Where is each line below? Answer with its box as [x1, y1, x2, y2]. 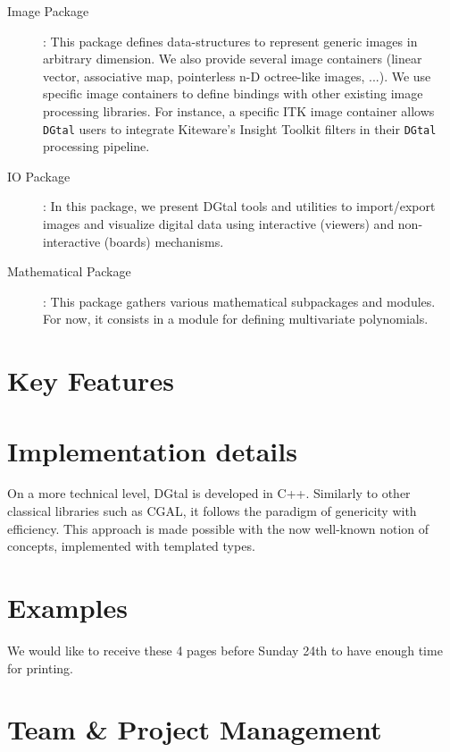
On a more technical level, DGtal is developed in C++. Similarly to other [7, 484, 411, 503]
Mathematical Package [7, 262, 131, 281]
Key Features [7, 362, 174, 399]
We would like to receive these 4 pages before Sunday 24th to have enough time [7, 640, 443, 659]
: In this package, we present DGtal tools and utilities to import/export [43, 197, 436, 215]
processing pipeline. [43, 137, 150, 156]
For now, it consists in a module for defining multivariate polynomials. [43, 309, 429, 328]
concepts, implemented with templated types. [7, 537, 255, 555]
